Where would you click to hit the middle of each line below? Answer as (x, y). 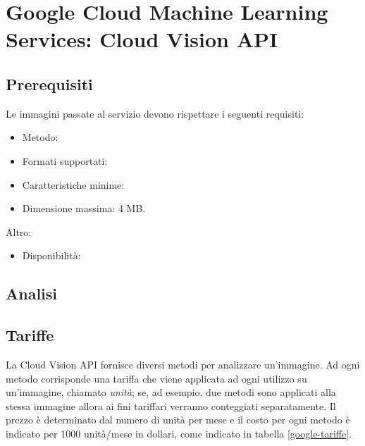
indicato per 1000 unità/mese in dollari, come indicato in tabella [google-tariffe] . (179, 433)
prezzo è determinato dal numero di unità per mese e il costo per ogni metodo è (178, 420)
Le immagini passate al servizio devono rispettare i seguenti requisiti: (155, 113)
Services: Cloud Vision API (142, 39)
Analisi (32, 293)
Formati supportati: (65, 160)
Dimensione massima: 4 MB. (84, 208)
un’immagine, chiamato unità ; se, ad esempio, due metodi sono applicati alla (171, 392)
